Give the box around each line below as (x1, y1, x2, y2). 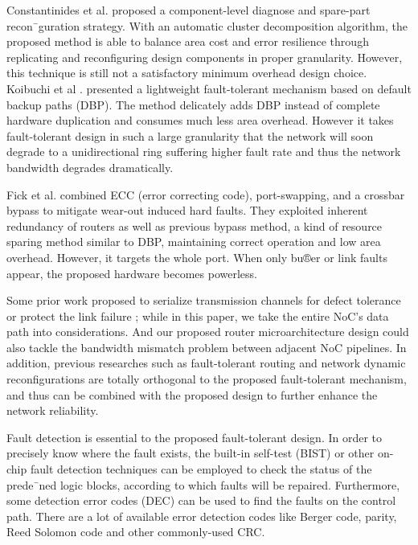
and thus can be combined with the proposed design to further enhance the (6, 386, 378, 403)
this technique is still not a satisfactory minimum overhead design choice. (6, 64, 367, 81)
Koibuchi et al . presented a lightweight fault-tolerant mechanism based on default (6, 80, 412, 96)
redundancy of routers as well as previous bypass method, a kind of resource (6, 217, 383, 234)
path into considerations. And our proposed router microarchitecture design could (6, 323, 409, 340)
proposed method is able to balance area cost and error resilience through (6, 33, 369, 50)
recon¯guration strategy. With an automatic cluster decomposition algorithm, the (6, 17, 408, 34)
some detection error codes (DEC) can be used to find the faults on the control (6, 492, 396, 509)
